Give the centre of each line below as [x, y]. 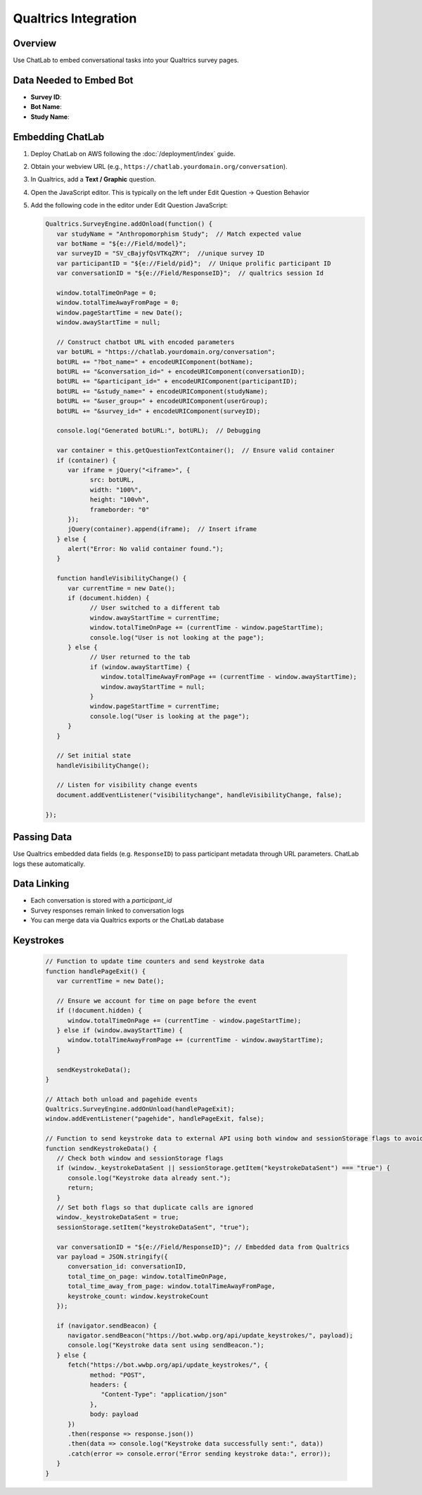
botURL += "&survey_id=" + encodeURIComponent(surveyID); [159, 411]
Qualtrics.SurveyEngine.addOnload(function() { [129, 224]
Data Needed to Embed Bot [73, 80]
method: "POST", [118, 1375]
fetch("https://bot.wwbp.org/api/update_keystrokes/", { [168, 1365]
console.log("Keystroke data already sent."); [149, 1178]
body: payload [114, 1414]
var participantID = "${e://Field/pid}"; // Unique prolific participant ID [194, 263]
